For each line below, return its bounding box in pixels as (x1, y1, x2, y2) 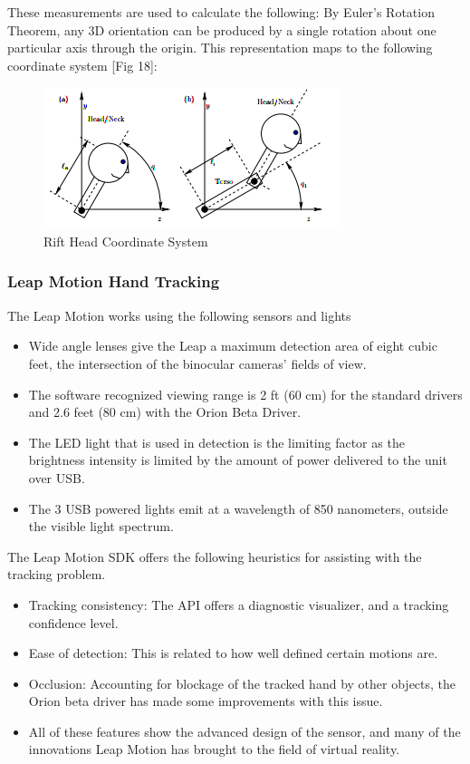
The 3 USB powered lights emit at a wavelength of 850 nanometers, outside (28, 498, 448, 517)
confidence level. (28, 613, 119, 632)
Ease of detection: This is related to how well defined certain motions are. (28, 643, 438, 662)
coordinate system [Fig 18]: (7, 55, 158, 74)
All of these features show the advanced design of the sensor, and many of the (28, 721, 461, 740)
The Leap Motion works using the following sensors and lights (7, 305, 351, 324)
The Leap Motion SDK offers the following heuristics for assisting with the (7, 546, 422, 566)
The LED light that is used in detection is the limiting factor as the (28, 432, 405, 451)
